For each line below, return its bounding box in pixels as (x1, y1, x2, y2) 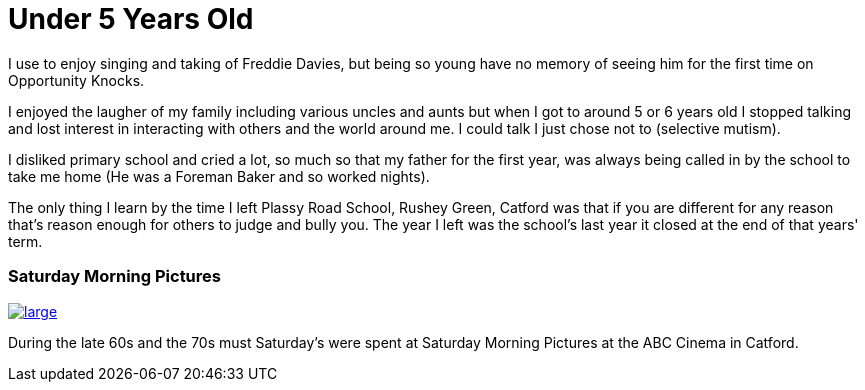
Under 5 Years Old (8, 2, 254, 36)
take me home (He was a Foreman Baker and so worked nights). (8, 167, 430, 185)
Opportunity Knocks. (8, 71, 145, 89)
